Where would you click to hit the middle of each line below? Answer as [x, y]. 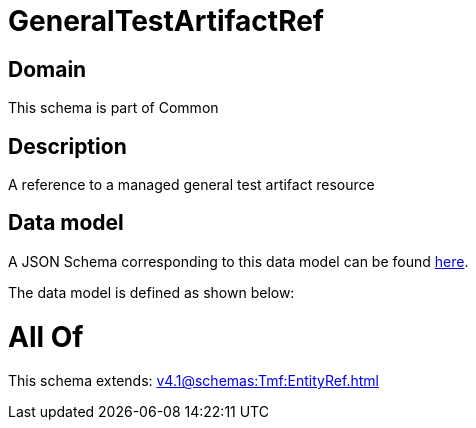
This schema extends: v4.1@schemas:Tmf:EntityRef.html [193, 381]
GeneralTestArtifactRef [166, 21]
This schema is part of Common [113, 108]
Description [67, 146]
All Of [46, 336]
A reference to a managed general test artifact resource [191, 185]
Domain [47, 69]
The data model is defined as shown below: [151, 292]
